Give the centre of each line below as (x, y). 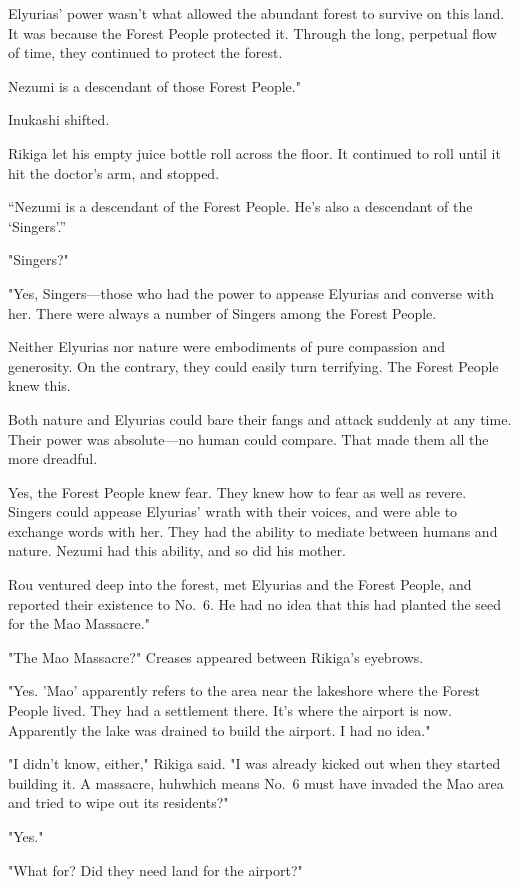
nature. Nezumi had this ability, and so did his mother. (177, 550)
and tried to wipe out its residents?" (118, 802)
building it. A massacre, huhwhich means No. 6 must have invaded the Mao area (256, 782)
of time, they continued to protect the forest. (145, 52)
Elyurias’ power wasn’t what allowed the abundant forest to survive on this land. (256, 13)
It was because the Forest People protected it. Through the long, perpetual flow (252, 32)
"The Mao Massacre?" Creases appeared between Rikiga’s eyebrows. (216, 656)
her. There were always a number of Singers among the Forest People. (222, 312)
